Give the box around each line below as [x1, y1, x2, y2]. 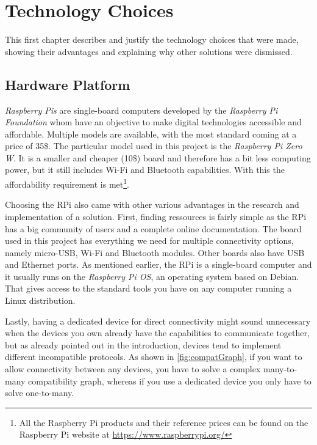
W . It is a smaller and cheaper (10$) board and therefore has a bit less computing [5, 151, 311, 164]
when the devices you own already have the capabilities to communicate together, [5, 326, 310, 339]
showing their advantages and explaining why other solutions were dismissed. [5, 45, 293, 57]
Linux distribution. [5, 294, 76, 307]
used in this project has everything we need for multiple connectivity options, [5, 234, 294, 247]
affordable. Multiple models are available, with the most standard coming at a [5, 127, 297, 140]
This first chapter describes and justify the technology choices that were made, [5, 33, 299, 46]
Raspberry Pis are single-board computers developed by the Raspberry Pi [5, 103, 278, 116]
